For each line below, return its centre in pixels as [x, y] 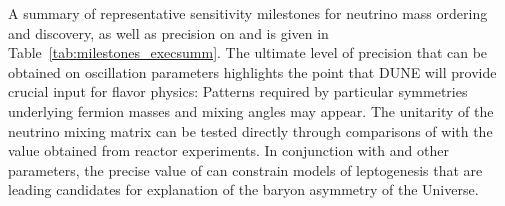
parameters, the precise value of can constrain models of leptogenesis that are [245, 169]
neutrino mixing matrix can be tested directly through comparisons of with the [250, 130]
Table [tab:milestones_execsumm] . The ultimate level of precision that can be [248, 52]
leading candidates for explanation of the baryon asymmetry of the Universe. [243, 189]
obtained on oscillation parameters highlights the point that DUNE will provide [252, 71]
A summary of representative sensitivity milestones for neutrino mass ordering [248, 13]
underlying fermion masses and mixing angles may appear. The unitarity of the [251, 110]
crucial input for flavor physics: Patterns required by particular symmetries [238, 91]
